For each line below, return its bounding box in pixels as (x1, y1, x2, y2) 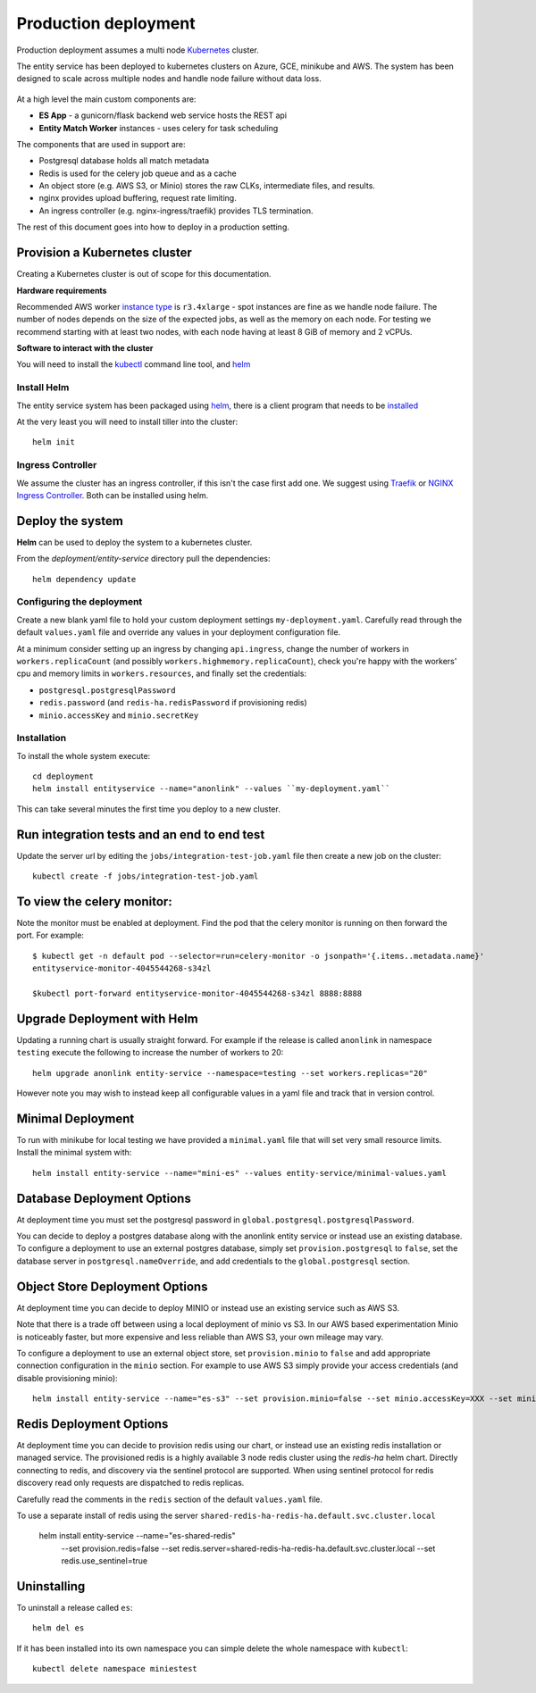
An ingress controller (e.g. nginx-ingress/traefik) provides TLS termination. (38, 205, 314, 216)
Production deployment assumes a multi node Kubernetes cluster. (16, 45, 259, 55)
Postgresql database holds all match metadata (38, 155, 210, 166)
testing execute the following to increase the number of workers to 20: (16, 1047, 284, 1058)
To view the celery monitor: (16, 894, 173, 909)
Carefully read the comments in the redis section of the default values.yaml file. (16, 1494, 323, 1505)
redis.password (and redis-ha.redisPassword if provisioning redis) (38, 697, 307, 708)
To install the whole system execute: (16, 750, 151, 761)
